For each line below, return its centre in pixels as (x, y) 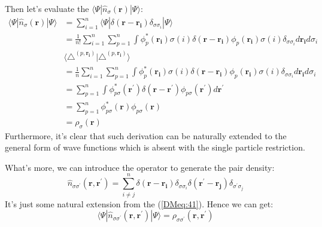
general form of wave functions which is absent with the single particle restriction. (155, 147)
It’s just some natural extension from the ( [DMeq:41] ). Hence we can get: (139, 203)
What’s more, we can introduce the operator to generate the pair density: (140, 167)
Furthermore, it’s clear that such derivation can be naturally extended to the (146, 135)
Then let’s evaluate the (47, 8)
